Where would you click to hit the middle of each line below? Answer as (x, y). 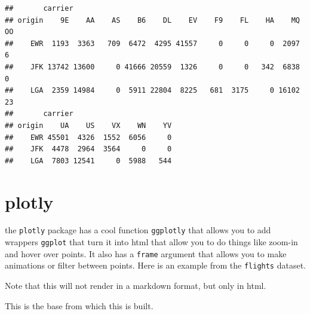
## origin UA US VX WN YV (88, 125)
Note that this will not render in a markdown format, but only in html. (136, 286)
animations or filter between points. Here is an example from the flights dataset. (156, 265)
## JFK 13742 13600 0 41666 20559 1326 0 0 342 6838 (152, 67)
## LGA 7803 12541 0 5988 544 (88, 161)
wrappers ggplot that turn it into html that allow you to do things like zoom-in (151, 242)
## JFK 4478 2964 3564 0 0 (88, 149)
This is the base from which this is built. (79, 305)
